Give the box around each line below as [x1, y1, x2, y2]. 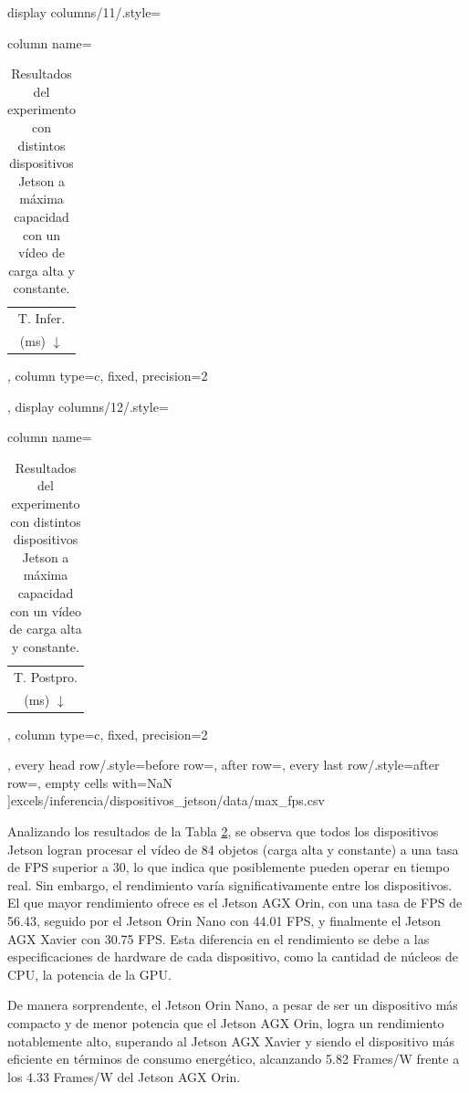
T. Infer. [17, 309, 66, 328]
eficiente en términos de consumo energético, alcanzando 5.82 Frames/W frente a [7, 1049, 460, 1068]
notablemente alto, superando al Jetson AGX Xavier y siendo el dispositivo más [7, 1031, 455, 1050]
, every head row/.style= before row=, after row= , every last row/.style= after [7, 755, 440, 774]
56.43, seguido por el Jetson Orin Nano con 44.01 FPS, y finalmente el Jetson [7, 910, 442, 930]
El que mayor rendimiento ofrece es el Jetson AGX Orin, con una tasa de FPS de [7, 893, 463, 912]
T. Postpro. [14, 667, 78, 686]
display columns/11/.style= [7, 3, 162, 21]
